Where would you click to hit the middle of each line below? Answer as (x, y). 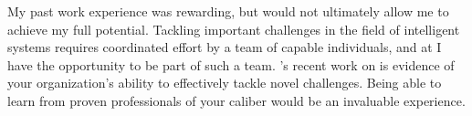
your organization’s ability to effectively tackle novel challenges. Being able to (225, 83)
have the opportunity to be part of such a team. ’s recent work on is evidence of (231, 64)
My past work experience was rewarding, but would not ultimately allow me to (228, 11)
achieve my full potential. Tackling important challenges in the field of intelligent (234, 29)
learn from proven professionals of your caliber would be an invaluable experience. (236, 100)
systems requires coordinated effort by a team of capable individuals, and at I (225, 47)
